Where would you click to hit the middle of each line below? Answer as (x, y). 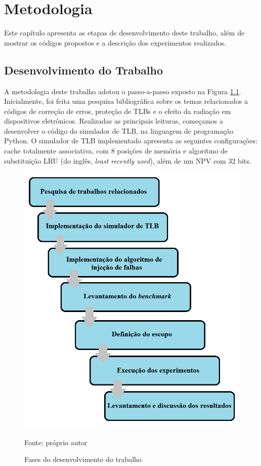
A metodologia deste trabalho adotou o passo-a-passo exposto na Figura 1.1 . (123, 91)
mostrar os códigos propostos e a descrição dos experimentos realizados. (115, 42)
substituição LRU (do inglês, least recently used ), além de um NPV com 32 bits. (128, 160)
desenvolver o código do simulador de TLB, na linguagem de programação (119, 130)
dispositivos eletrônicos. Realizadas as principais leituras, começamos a (114, 121)
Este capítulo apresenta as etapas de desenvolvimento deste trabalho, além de (124, 33)
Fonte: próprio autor (56, 442)
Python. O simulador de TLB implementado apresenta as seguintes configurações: (131, 141)
